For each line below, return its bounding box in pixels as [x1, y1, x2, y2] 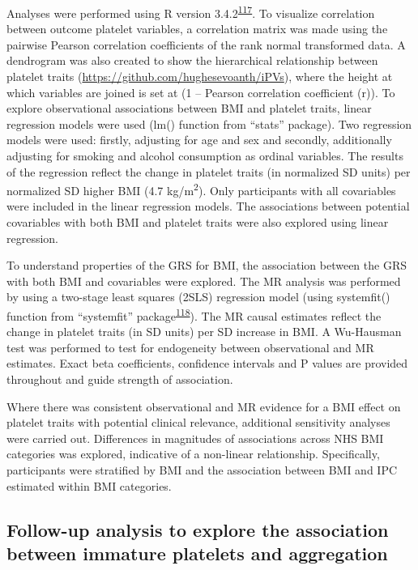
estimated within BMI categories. [6, 477, 172, 494]
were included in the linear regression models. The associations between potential [6, 198, 410, 215]
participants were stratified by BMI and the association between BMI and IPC [6, 462, 398, 478]
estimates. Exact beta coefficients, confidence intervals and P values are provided [6, 355, 408, 372]
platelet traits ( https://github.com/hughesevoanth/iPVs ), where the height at [6, 68, 393, 85]
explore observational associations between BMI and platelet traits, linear [6, 100, 372, 117]
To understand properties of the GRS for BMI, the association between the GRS [6, 257, 407, 274]
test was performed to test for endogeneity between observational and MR [6, 338, 374, 355]
